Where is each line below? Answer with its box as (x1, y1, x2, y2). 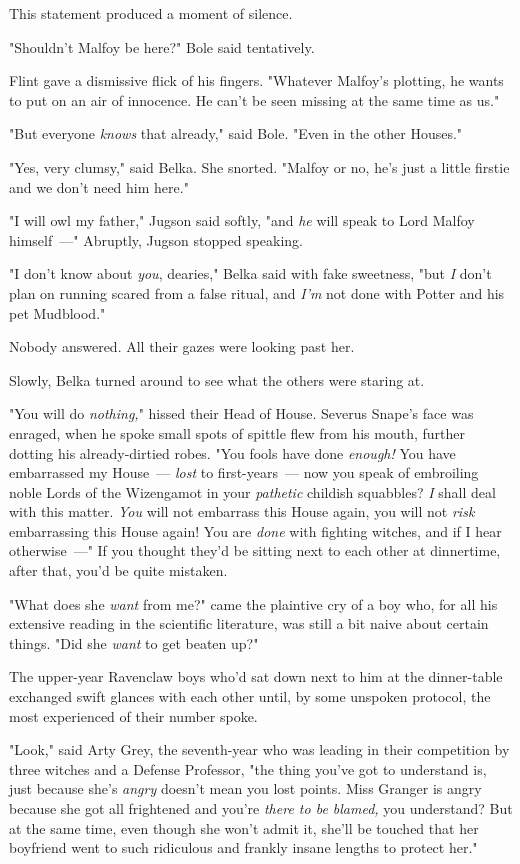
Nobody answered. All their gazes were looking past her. (9, 336, 355, 357)
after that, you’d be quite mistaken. (9, 560, 228, 581)
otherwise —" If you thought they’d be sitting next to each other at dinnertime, (9, 540, 501, 561)
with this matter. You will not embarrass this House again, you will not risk (9, 501, 475, 522)
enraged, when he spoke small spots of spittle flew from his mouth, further (9, 422, 466, 443)
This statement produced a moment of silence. (9, 3, 293, 23)
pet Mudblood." (9, 302, 106, 323)
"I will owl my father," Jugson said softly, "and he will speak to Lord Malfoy (9, 210, 475, 231)
